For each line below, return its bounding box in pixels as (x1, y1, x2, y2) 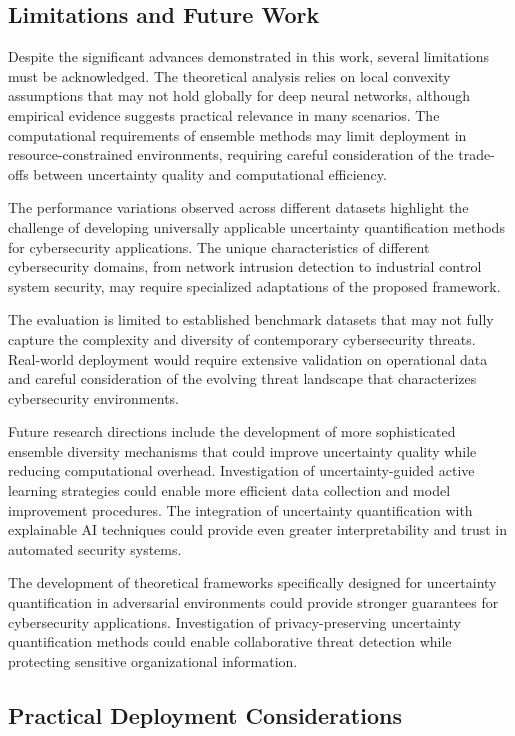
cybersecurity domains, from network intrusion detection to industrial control (8, 256, 482, 277)
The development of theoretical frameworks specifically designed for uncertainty (8, 572, 497, 593)
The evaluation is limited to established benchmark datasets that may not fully (8, 309, 494, 330)
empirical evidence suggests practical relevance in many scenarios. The (8, 104, 440, 125)
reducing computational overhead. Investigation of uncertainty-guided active (8, 460, 475, 481)
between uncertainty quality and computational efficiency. (33, 163, 387, 184)
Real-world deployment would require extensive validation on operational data (8, 348, 488, 369)
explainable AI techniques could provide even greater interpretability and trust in (8, 519, 507, 540)
